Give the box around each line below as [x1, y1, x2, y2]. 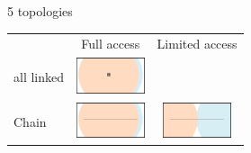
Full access [81, 34, 140, 53]
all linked [13, 67, 65, 86]
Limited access [157, 34, 238, 53]
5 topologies [7, 2, 73, 20]
